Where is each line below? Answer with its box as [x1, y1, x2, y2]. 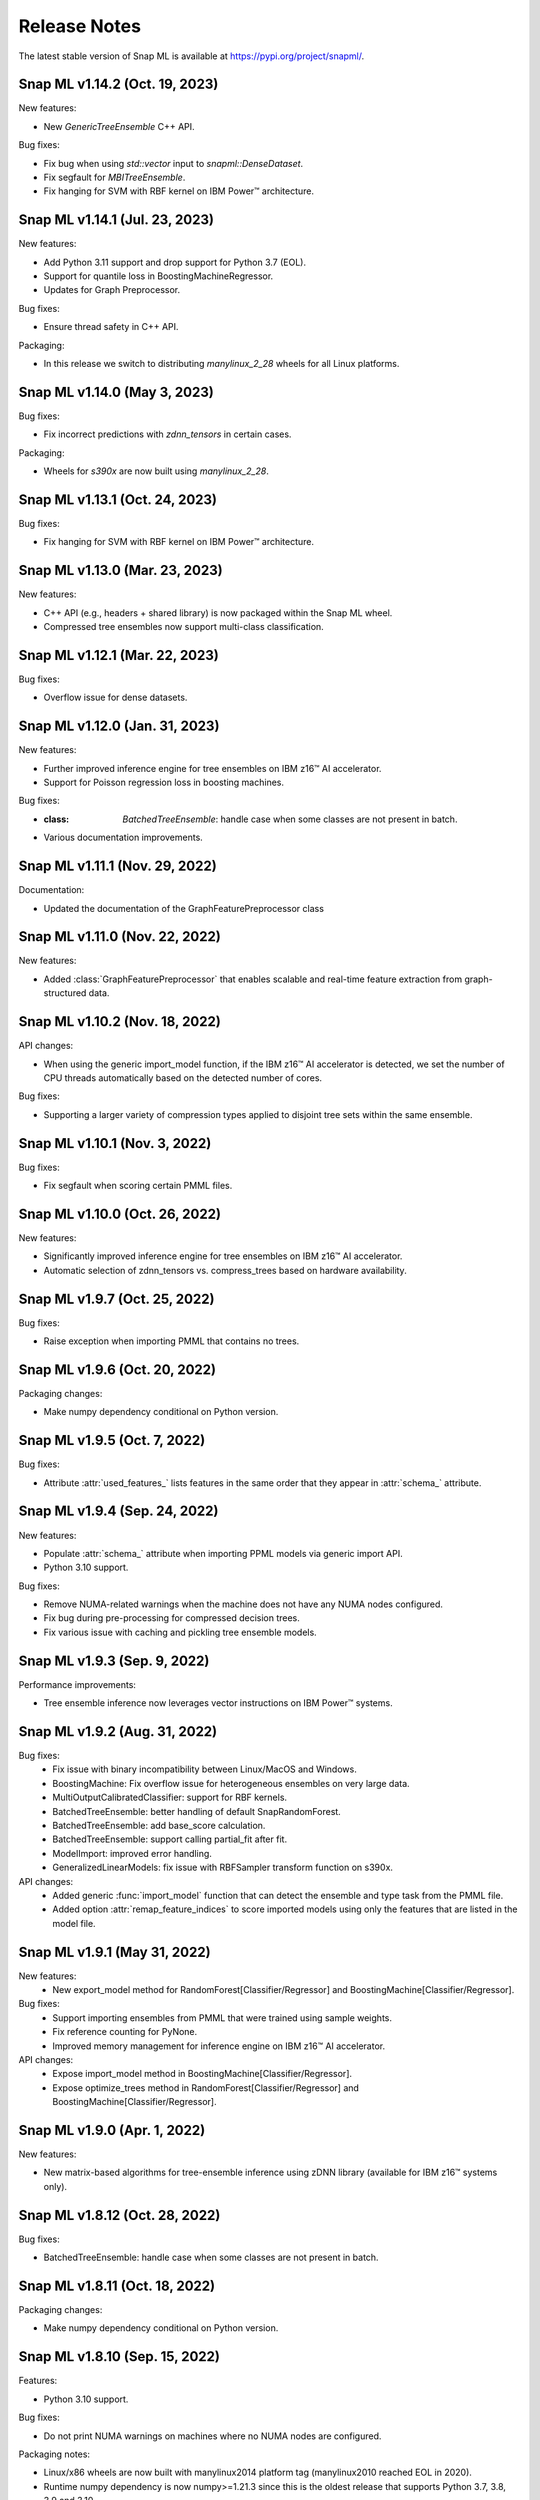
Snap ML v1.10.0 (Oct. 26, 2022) [18, 1205, 222, 1222]
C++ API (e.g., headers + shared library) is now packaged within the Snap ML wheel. [43, 606, 393, 619]
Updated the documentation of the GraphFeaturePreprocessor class [43, 902, 325, 914]
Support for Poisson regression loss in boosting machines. [43, 776, 285, 789]
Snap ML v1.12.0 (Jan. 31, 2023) [18, 718, 220, 735]
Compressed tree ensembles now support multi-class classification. [43, 621, 324, 633]
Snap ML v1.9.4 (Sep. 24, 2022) [18, 1503, 219, 1520]
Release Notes [18, 15, 142, 37]
